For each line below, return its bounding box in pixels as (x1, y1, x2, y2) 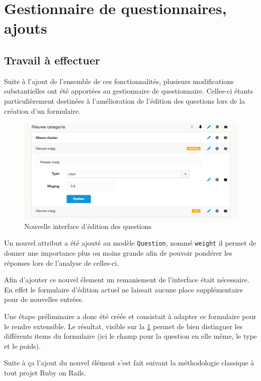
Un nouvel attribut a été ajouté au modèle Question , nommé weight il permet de (4, 238, 256, 248)
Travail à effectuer (4, 52, 100, 67)
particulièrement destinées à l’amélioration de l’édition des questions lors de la (4, 95, 245, 106)
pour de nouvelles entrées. (4, 294, 84, 304)
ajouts (4, 18, 47, 38)
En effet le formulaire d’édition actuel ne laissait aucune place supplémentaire (4, 284, 243, 294)
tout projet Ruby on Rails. (4, 367, 86, 377)
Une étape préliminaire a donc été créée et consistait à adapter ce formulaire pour (4, 311, 256, 321)
